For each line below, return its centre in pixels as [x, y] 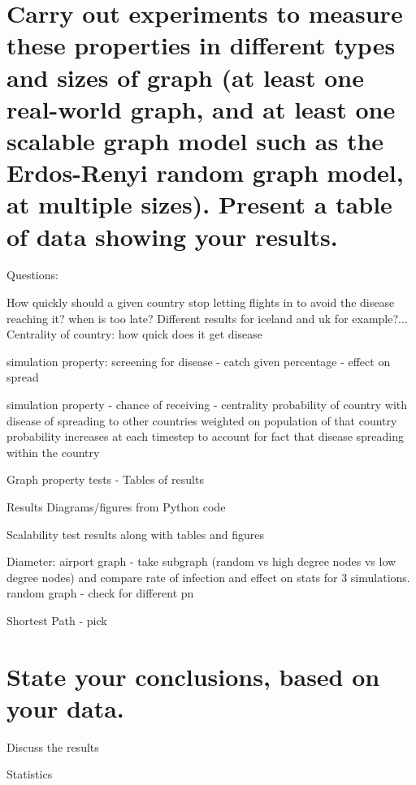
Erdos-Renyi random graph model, [205, 173]
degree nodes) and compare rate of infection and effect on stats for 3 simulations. [208, 577]
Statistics [30, 774]
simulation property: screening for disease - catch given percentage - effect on [199, 361]
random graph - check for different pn [100, 593]
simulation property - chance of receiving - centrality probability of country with [207, 404]
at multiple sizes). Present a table [199, 204]
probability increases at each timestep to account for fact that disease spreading [206, 436]
